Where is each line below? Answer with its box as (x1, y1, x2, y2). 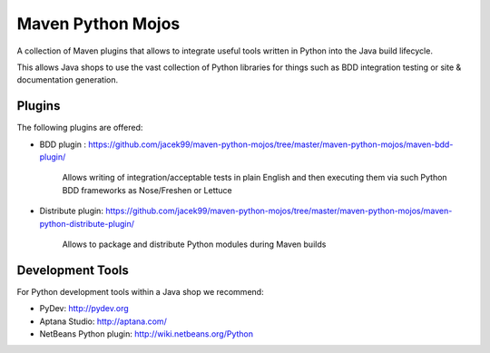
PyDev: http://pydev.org (39, 303, 129, 314)
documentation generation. (16, 74, 119, 85)
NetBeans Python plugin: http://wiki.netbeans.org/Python (39, 328, 254, 339)
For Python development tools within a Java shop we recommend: (16, 286, 264, 297)
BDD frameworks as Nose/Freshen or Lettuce (62, 184, 232, 195)
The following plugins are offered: (16, 123, 143, 133)
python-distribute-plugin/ (39, 218, 135, 229)
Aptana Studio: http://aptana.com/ (39, 316, 167, 327)
